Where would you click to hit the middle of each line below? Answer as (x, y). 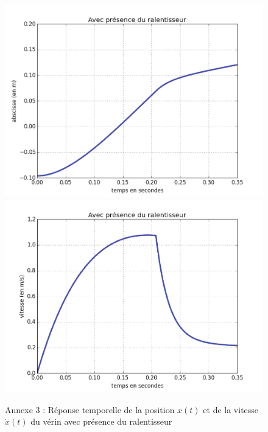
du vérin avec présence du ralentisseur (101, 421)
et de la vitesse (231, 409)
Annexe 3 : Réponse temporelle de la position (90, 409)
